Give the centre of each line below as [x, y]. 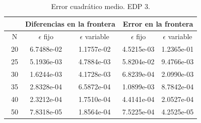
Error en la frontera [158, 23]
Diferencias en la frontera [70, 23]
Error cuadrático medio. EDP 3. [100, 6]
